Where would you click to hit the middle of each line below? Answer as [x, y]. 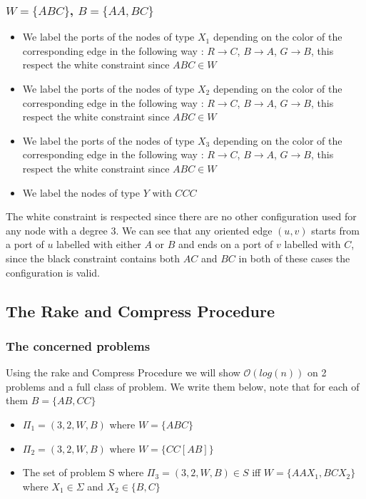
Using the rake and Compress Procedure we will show [123, 372]
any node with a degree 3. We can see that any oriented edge [139, 230]
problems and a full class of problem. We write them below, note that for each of [183, 386]
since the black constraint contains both [93, 258]
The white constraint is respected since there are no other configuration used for [181, 216]
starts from [335, 230]
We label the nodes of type [81, 192]
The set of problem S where [83, 472]
